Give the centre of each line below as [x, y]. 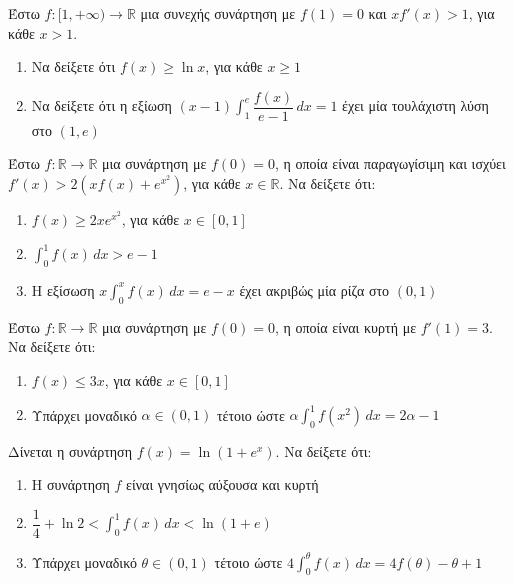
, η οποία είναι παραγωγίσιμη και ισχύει [390, 163]
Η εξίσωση [63, 289]
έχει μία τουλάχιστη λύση [415, 105]
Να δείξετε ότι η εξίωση [101, 105]
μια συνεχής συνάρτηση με [218, 13]
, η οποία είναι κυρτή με [345, 326]
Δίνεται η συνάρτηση [70, 450]
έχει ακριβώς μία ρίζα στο [314, 289]
